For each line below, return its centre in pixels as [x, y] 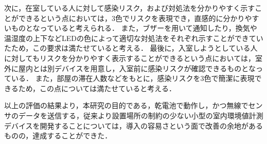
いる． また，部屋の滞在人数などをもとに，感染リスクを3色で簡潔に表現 [133, 78]
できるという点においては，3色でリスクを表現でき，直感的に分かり [131, 18]
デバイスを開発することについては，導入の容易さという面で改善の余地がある [133, 125]
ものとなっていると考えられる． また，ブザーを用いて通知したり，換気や [134, 28]
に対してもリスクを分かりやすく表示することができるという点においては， [130, 58]
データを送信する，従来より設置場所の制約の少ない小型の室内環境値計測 [141, 115]
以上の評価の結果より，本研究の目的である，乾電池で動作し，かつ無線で [126, 105]
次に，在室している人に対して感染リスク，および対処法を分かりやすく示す [130, 8]
